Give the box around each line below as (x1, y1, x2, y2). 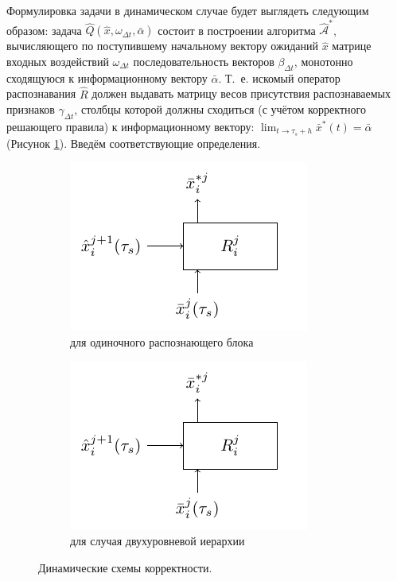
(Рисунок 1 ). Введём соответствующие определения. (6, 134, 261, 151)
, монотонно (294, 52, 353, 69)
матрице (332, 37, 372, 54)
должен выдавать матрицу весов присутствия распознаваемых (91, 85, 391, 102)
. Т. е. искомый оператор (218, 69, 341, 86)
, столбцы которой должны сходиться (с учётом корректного (74, 101, 366, 118)
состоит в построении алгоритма (158, 21, 316, 38)
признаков (6, 101, 55, 118)
